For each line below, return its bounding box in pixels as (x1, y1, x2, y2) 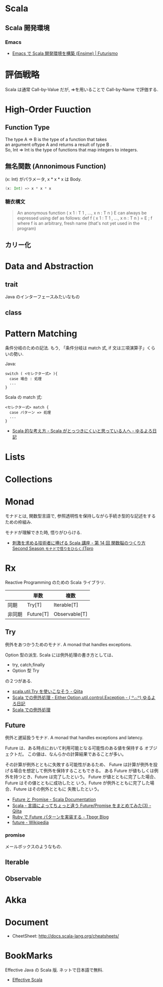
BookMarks (5, 950, 53, 961)
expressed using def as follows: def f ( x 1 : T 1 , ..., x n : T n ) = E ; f (17, 215, 153, 221)
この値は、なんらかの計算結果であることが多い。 (27, 751, 126, 757)
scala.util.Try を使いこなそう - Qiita (12, 688, 83, 694)
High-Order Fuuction (5, 104, 92, 115)
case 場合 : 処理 (9, 376, 42, 381)
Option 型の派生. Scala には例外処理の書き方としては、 (5, 652, 116, 658)
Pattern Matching (5, 328, 77, 339)
